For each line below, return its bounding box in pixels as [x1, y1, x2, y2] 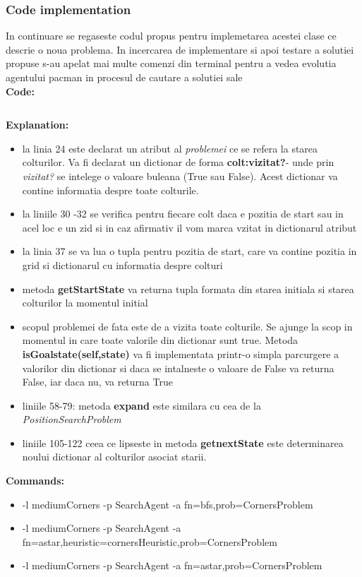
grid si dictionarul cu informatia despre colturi [22, 257, 223, 272]
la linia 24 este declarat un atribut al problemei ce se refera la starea [22, 141, 318, 155]
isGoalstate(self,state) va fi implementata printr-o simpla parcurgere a [22, 346, 339, 361]
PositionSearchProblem [22, 412, 121, 427]
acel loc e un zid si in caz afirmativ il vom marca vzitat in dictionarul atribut [22, 220, 357, 234]
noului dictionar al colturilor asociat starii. [22, 449, 207, 464]
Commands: [6, 473, 65, 488]
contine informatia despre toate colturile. [22, 182, 199, 197]
